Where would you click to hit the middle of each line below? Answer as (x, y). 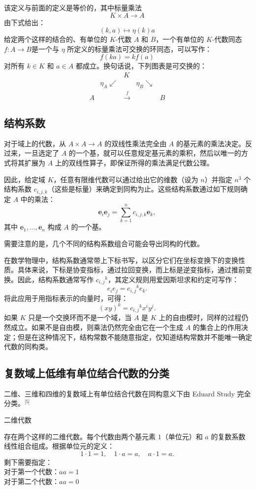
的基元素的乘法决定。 (210, 143)
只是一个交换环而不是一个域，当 (80, 317)
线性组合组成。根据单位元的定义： (59, 446)
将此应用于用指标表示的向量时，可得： (66, 298)
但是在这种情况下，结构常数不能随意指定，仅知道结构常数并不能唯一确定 (135, 337)
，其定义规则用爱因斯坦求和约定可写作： (174, 279)
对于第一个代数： (32, 472)
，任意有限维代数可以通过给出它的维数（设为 (126, 179)
